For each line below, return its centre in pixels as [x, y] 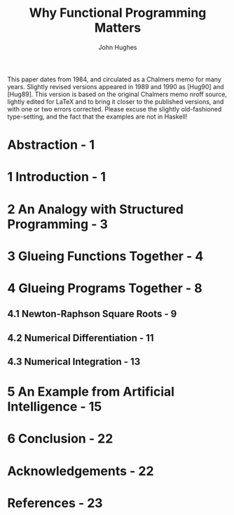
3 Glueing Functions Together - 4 [105, 256]
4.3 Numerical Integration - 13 [74, 362]
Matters [118, 28]
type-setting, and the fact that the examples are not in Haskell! [97, 116]
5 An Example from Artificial [91, 392]
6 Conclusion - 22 [60, 439]
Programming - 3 [58, 224]
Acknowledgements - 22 [81, 471]
